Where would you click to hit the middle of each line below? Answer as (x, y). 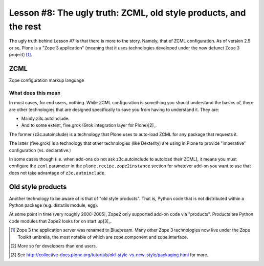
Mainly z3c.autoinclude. (45, 118)
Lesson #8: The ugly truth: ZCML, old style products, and (128, 13)
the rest (25, 26)
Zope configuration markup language (46, 80)
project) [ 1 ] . (21, 55)
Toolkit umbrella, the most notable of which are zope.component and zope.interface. (103, 237)
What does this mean (35, 93)
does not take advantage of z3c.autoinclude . (57, 173)
